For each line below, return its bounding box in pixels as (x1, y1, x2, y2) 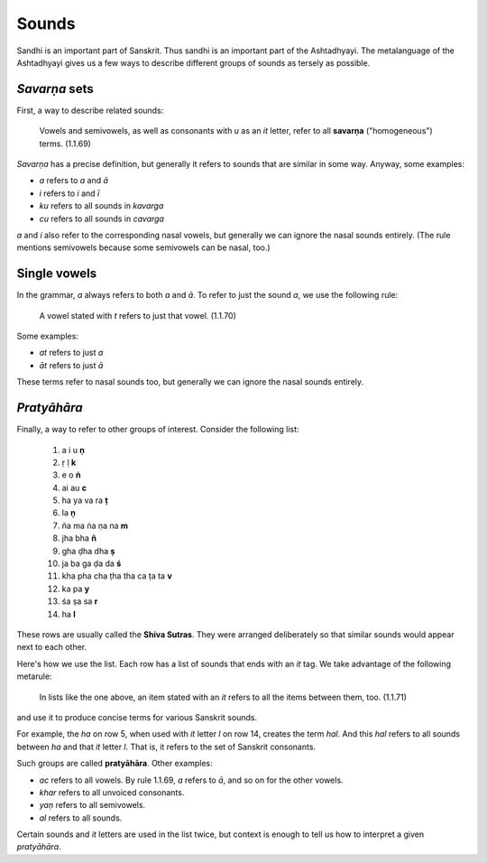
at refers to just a (39, 348, 104, 358)
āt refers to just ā (39, 359, 104, 370)
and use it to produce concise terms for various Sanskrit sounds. (16, 711, 257, 722)
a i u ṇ (61, 444, 86, 455)
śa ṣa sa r (61, 596, 98, 607)
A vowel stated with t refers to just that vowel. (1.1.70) (39, 310, 236, 320)
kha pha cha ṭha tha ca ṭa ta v (61, 571, 173, 581)
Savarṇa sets (16, 81, 94, 97)
